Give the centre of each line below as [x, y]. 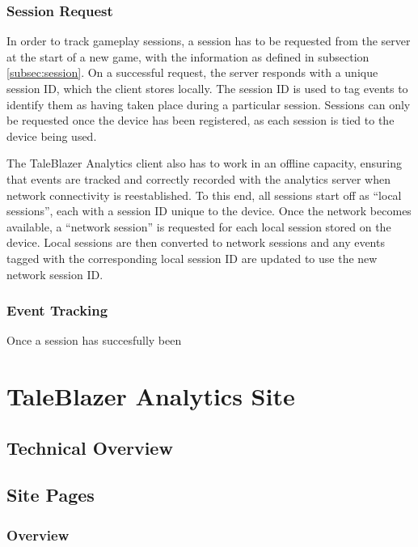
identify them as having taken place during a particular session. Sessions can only [209, 104]
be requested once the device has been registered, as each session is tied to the [201, 120]
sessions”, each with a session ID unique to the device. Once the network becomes [209, 211]
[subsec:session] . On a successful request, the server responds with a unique [192, 72]
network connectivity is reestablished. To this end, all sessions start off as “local [204, 195]
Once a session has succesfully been [94, 340]
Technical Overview [90, 447]
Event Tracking [57, 310]
